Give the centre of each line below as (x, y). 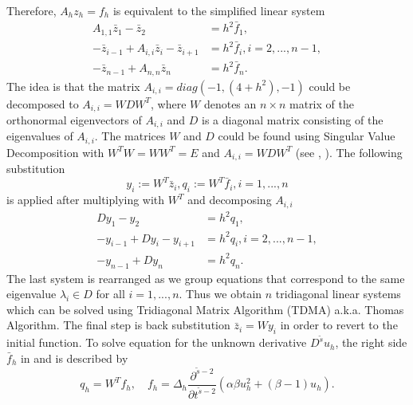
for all (110, 294)
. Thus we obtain (220, 294)
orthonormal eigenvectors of (74, 120)
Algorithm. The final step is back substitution (118, 325)
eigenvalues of (40, 136)
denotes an (230, 103)
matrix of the (322, 103)
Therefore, (31, 10)
